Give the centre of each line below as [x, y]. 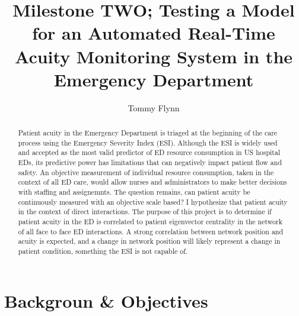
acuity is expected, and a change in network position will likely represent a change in [149, 241]
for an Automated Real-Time [154, 33]
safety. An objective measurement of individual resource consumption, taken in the [146, 172]
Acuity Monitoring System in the [154, 56]
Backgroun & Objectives [106, 300]
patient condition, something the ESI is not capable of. [103, 251]
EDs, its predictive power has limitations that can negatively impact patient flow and [150, 162]
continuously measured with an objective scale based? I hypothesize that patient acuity [153, 201]
